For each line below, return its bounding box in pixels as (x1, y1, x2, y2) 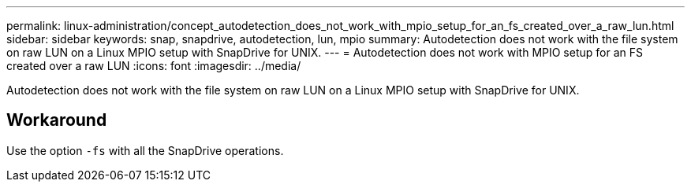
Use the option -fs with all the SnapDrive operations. (6, 143, 284, 157)
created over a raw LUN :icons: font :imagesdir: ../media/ (6, 59, 301, 72)
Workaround (6, 110, 107, 131)
